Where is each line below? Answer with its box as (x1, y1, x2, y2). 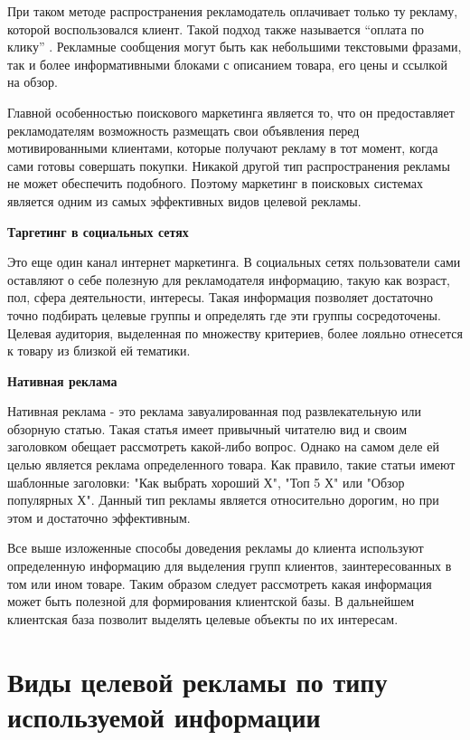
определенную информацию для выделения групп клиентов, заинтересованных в (7, 556, 452, 575)
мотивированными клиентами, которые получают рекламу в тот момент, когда (7, 138, 438, 157)
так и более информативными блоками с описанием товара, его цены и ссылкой (7, 54, 447, 73)
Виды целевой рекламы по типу (7, 662, 388, 699)
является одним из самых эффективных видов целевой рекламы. (7, 191, 362, 210)
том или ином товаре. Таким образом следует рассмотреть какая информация (7, 574, 432, 593)
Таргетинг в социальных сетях (7, 222, 189, 241)
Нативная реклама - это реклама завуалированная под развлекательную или (7, 402, 422, 421)
